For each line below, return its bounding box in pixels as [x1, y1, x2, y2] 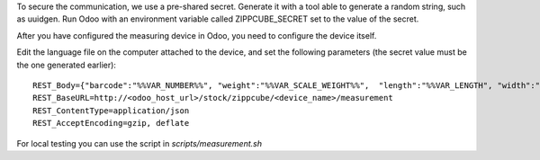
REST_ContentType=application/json [32, 105, 190, 116]
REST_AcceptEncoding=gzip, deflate [32, 118, 190, 129]
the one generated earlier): [16, 59, 117, 70]
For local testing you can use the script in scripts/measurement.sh [16, 138, 263, 148]
